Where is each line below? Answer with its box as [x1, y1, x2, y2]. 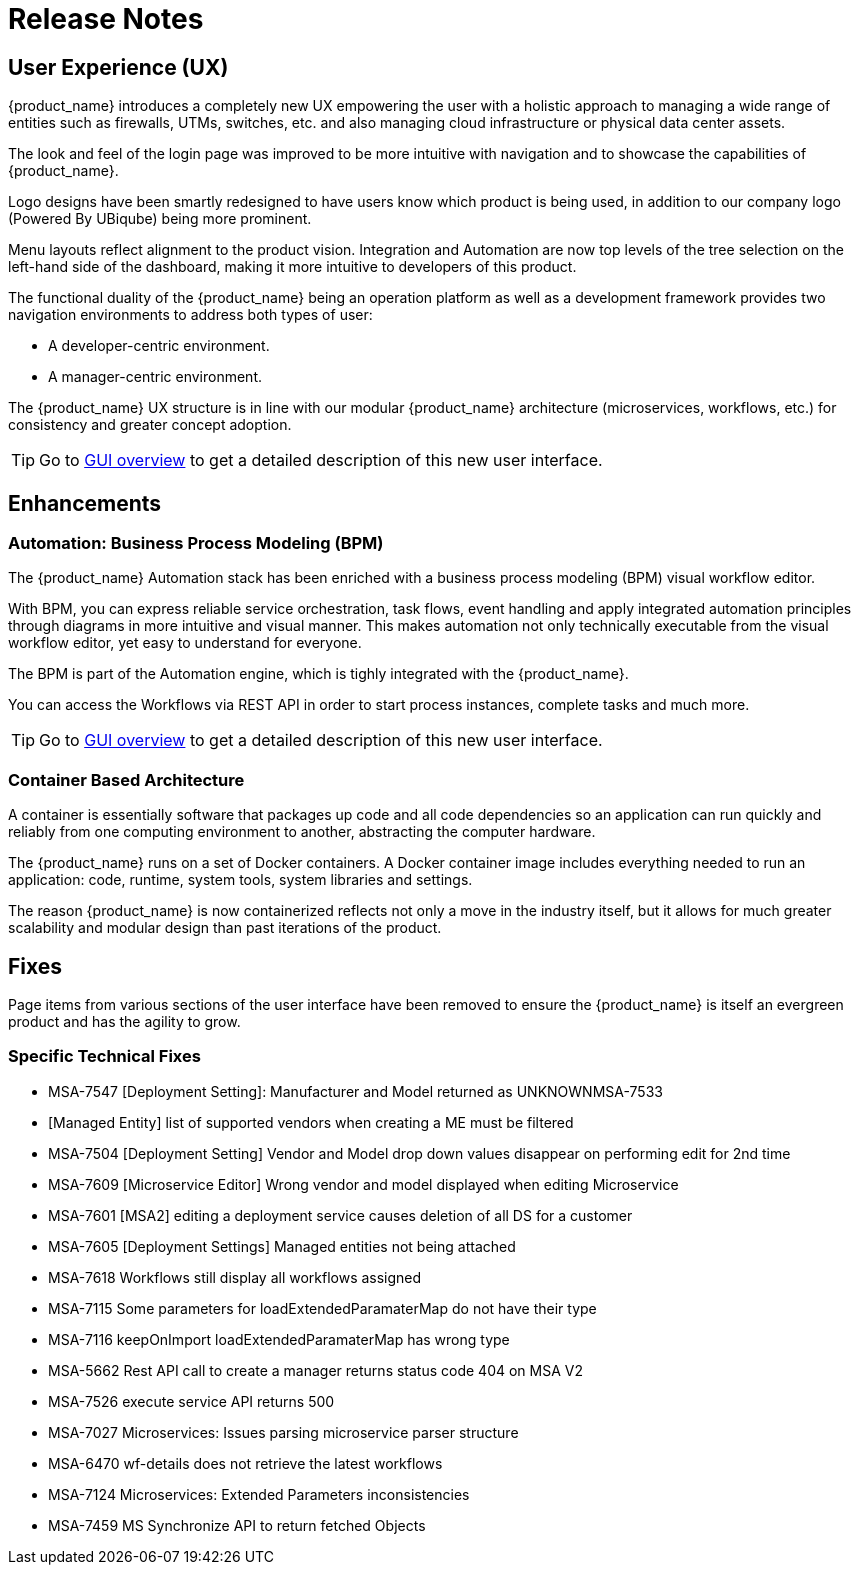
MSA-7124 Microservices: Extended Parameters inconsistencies [48, 1485, 470, 1503]
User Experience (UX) [8, 54, 229, 80]
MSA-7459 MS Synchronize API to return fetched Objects [48, 1516, 426, 1534]
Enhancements [8, 490, 162, 516]
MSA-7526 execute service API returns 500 [48, 1392, 335, 1410]
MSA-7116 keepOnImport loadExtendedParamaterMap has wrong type [48, 1330, 510, 1348]
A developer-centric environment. [48, 337, 270, 355]
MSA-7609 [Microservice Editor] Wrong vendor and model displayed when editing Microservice [48, 1175, 679, 1193]
